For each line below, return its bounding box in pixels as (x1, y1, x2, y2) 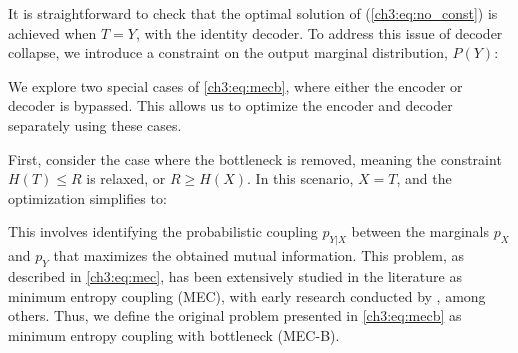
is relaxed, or (86, 168, 166, 189)
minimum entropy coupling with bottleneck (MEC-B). (8, 324, 340, 345)
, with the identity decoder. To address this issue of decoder (135, 22, 503, 43)
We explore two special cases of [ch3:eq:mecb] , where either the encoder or (8, 75, 463, 96)
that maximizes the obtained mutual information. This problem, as (53, 245, 465, 266)
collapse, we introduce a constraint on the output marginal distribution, (8, 42, 448, 63)
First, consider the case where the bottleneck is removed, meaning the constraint (8, 148, 502, 169)
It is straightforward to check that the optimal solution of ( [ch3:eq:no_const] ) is (8, 3, 498, 23)
